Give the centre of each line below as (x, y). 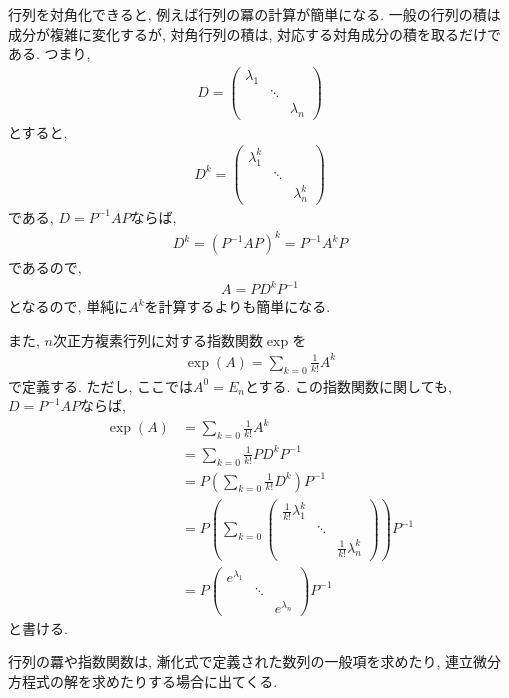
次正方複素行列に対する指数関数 (157, 339)
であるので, (45, 267)
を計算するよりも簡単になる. (237, 306)
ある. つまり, (49, 53)
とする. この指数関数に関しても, (348, 385)
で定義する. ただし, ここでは (101, 385)
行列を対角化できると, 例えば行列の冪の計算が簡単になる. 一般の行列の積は (254, 14)
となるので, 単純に (68, 306)
